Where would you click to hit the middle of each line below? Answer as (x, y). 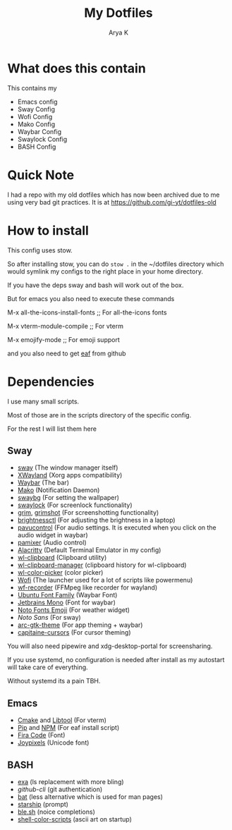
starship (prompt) (43, 804)
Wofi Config (35, 116)
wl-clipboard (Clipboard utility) (62, 558)
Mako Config (36, 124)
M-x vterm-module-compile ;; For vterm (65, 326)
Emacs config (37, 102)
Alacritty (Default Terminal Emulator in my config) (89, 550)
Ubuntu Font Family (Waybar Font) (67, 595)
